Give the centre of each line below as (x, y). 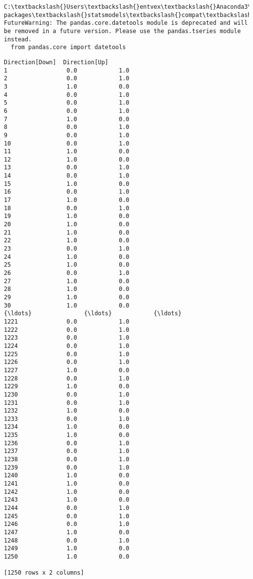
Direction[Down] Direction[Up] (56, 62)
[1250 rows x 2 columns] (44, 573)
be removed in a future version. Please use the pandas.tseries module (122, 31)
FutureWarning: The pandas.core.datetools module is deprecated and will (126, 23)
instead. (18, 39)
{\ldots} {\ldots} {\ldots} (93, 314)
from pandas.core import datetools (68, 47)
